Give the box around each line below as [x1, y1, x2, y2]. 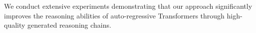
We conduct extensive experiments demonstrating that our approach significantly [4, 1, 253, 11]
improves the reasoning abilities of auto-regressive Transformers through [4, 10, 225, 20]
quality [4, 20, 25, 30]
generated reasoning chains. [27, 20, 111, 30]
